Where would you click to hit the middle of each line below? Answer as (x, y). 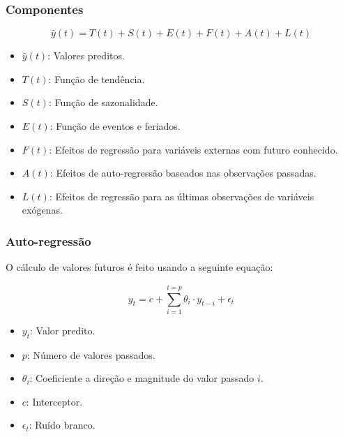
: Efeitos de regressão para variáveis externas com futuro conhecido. (193, 149)
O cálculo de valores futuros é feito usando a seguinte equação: (139, 267)
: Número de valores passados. (91, 354)
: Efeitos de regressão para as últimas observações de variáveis (182, 196)
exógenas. (42, 210)
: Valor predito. (63, 330)
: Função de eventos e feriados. (115, 126)
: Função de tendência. (97, 79)
